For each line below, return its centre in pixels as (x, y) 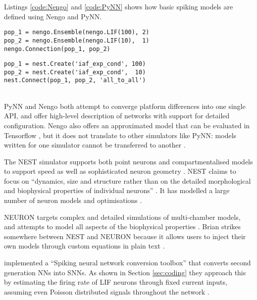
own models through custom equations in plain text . (84, 246)
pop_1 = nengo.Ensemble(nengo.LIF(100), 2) (77, 32)
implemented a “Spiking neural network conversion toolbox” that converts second (128, 263)
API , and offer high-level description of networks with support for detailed (117, 116)
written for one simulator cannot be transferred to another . (95, 145)
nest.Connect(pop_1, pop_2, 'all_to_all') (75, 80)
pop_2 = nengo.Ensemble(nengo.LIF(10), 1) (77, 40)
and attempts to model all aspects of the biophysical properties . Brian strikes (123, 226)
